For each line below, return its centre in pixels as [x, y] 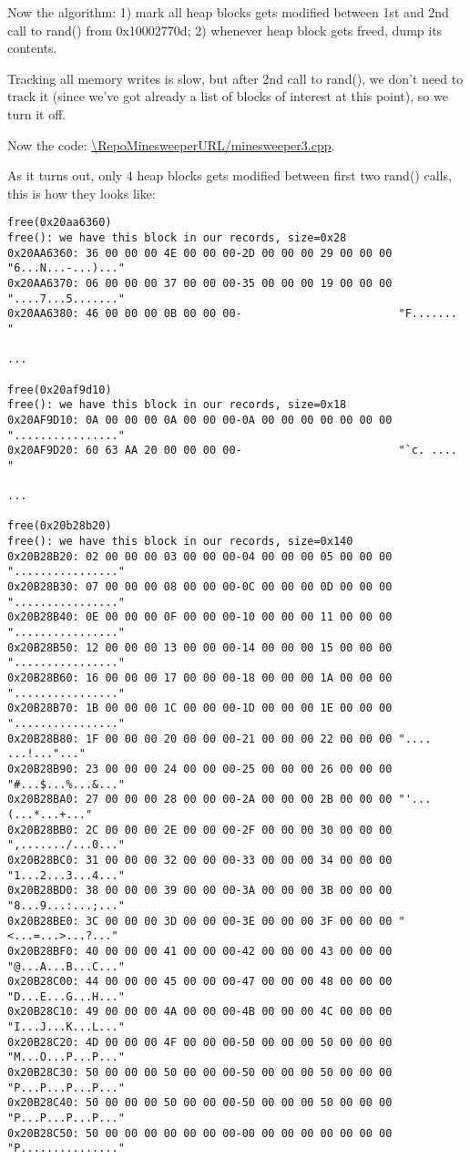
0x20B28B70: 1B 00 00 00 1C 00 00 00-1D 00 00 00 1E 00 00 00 [200, 708]
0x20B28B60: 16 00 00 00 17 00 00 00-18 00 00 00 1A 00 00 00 [200, 678]
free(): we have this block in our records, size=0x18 [177, 405]
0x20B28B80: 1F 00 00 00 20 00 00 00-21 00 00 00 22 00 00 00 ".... [220, 738]
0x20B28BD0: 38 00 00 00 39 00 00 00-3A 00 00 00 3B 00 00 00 [200, 891]
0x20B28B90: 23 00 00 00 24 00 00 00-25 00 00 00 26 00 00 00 [200, 769]
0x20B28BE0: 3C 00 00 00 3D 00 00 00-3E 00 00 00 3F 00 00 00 [200, 921]
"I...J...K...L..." [66, 1027]
